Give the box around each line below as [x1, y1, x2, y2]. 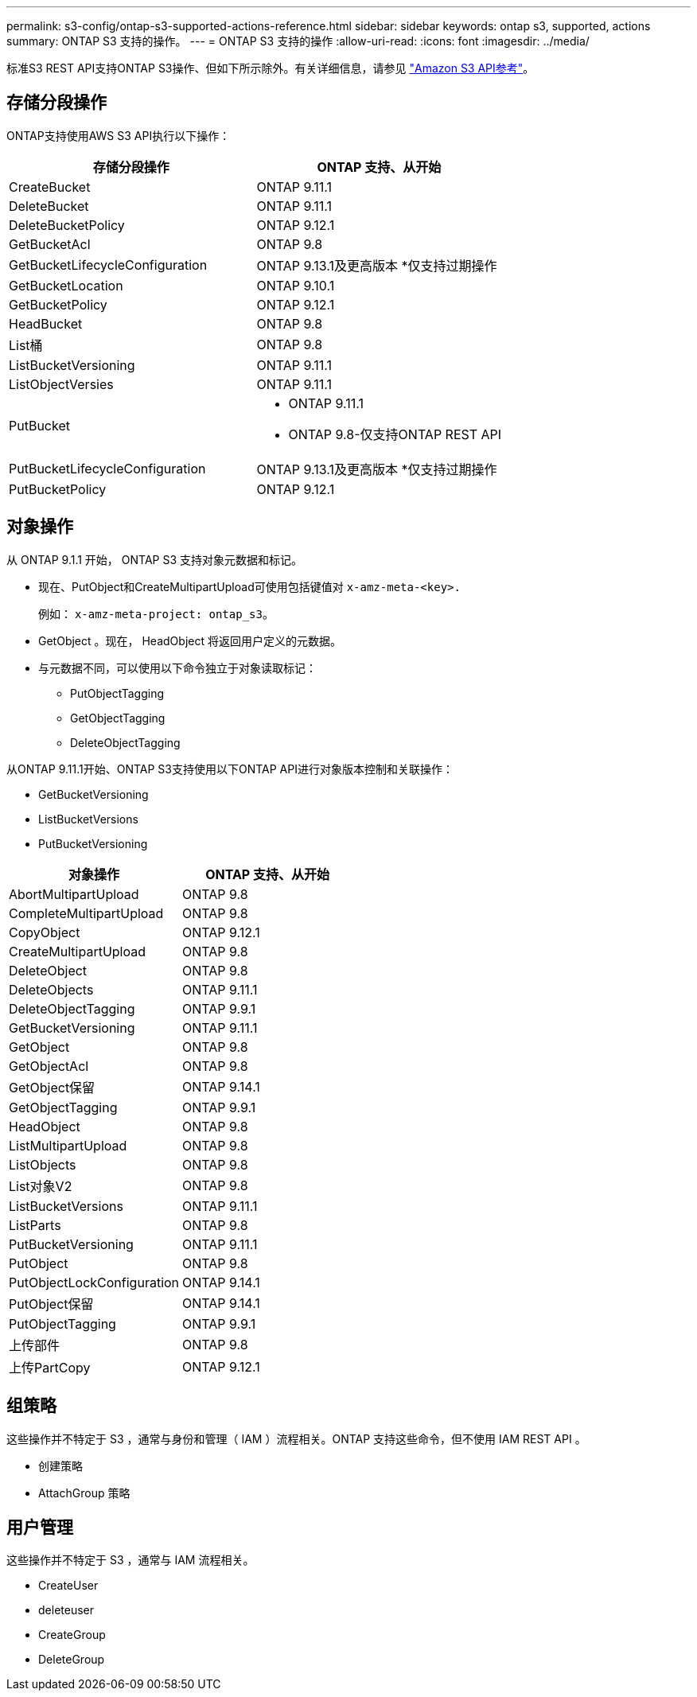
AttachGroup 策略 [38, 1485, 130, 1500]
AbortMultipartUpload [9, 885, 139, 902]
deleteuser [38, 1603, 94, 1617]
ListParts [9, 1216, 61, 1233]
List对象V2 [9, 1177, 72, 1194]
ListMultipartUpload [9, 1137, 127, 1154]
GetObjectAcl [9, 1057, 89, 1074]
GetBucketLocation [9, 277, 123, 294]
